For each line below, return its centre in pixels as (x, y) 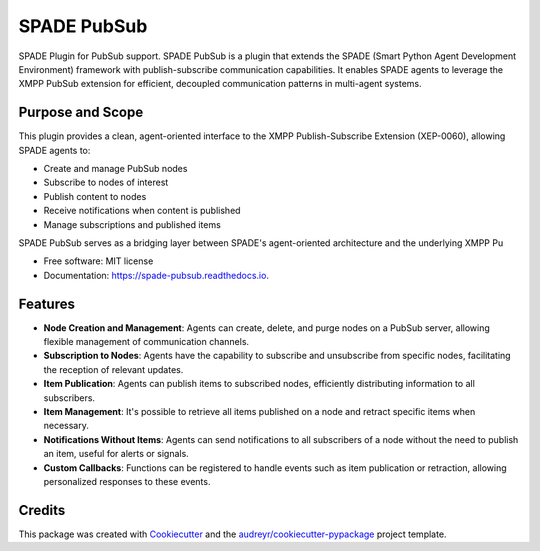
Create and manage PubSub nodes (115, 169)
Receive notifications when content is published (142, 211)
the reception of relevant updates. (113, 369)
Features (46, 303)
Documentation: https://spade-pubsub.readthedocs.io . (156, 275)
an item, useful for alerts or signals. (116, 454)
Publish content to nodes (95, 196)
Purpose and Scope (81, 112)
